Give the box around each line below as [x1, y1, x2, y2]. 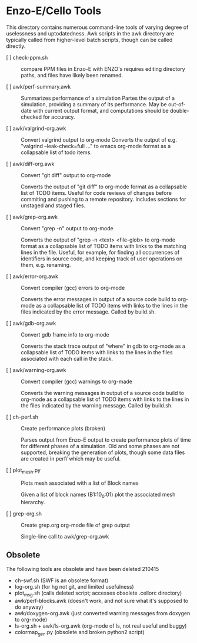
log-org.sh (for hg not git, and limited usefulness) [14, 583, 134, 590]
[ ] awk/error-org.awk [6, 273, 59, 280]
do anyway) [14, 603, 44, 611]
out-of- [168, 100, 186, 107]
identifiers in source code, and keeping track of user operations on [21, 255, 183, 262]
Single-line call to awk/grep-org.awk [21, 533, 109, 540]
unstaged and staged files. [21, 202, 86, 209]
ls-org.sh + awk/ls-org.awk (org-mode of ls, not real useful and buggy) [14, 622, 187, 629]
